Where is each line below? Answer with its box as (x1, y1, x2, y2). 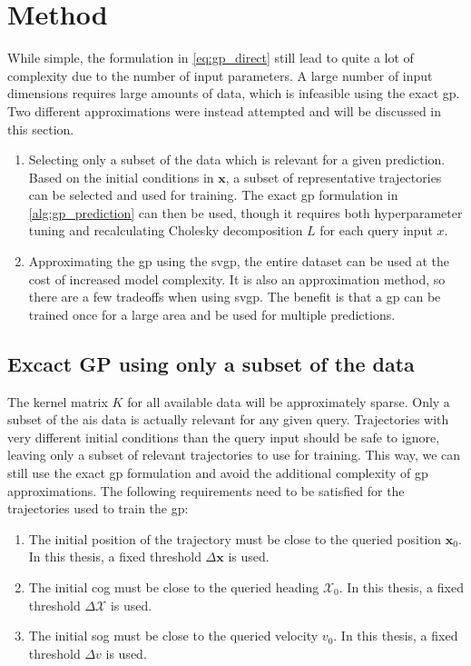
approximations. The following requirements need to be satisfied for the (7, 481, 405, 500)
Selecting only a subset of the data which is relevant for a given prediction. (28, 150, 446, 169)
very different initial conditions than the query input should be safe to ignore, (7, 427, 440, 446)
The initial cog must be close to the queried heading (28, 577, 319, 596)
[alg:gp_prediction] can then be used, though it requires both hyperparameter (28, 203, 463, 222)
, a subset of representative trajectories (225, 167, 442, 186)
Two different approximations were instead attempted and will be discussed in (7, 101, 442, 120)
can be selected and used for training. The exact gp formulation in (28, 185, 398, 204)
